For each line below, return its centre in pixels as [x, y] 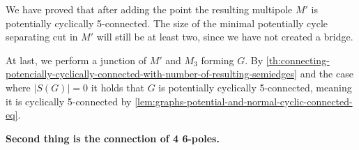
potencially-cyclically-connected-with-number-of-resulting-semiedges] [151, 74]
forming [217, 60]
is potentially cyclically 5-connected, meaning [255, 87]
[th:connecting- [298, 60]
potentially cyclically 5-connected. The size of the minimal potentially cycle [167, 23]
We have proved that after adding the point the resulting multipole [149, 9]
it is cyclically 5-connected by [69, 101]
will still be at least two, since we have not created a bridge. [225, 37]
